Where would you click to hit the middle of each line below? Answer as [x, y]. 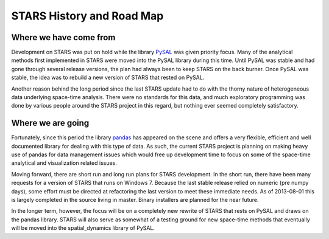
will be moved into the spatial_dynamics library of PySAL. [83, 228]
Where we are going [50, 123]
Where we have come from [63, 37]
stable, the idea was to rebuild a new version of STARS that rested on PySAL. [108, 78]
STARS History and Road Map [87, 16]
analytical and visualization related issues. [64, 163]
